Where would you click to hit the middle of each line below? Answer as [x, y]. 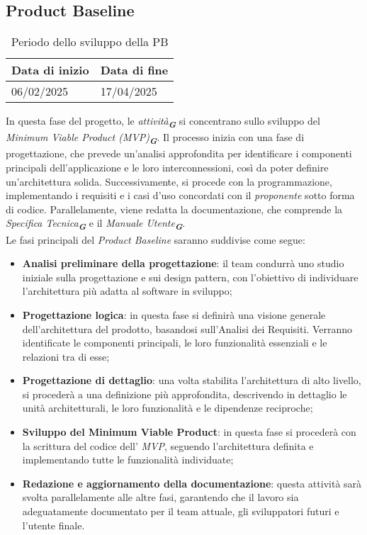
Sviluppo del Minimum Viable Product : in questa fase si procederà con [189, 432]
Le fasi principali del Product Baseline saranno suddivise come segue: [156, 239]
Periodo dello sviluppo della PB [90, 42]
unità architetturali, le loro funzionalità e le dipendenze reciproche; [168, 408]
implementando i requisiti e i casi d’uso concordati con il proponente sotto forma [180, 195]
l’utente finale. [53, 525]
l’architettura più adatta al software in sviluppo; [127, 291]
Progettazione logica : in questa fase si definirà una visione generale [174, 314]
